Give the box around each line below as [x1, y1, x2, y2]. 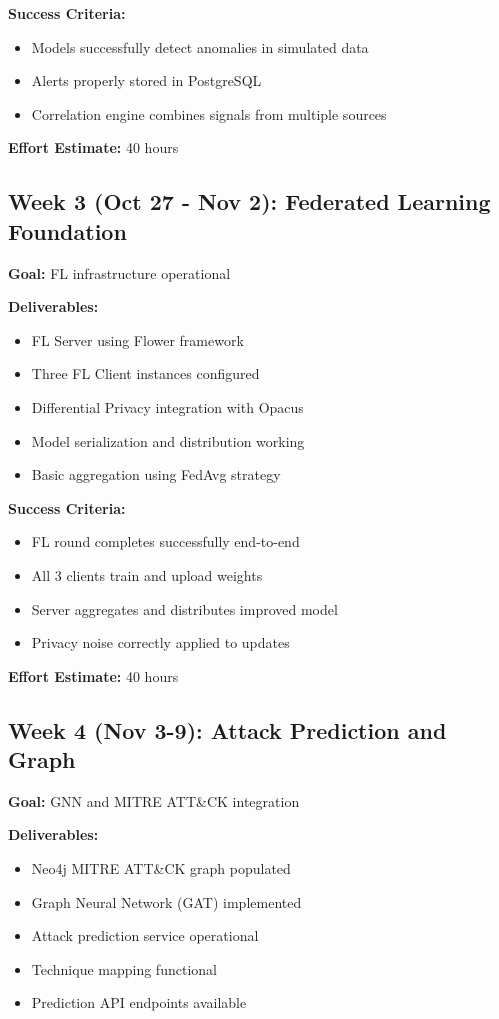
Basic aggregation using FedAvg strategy [31, 464, 281, 485]
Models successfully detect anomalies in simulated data [31, 36, 369, 57]
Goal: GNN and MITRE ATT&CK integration [8, 790, 300, 811]
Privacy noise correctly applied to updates [31, 632, 290, 653]
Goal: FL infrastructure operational [8, 262, 231, 283]
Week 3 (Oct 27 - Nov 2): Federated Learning [8, 186, 491, 217]
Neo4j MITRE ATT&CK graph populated [31, 858, 291, 879]
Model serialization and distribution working [31, 430, 305, 451]
